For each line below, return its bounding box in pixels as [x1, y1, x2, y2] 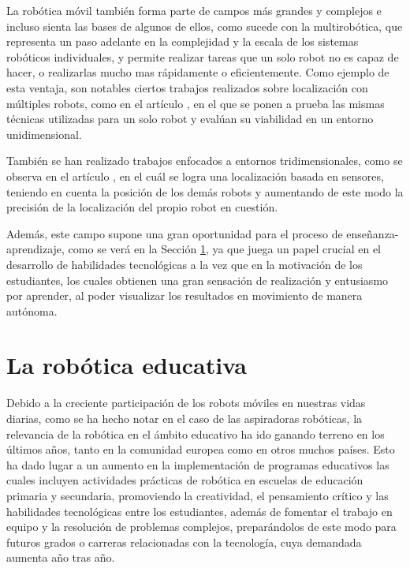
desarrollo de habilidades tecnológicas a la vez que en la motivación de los [6, 256, 363, 272]
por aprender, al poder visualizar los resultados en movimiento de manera [6, 287, 363, 304]
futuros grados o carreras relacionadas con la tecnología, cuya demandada [6, 533, 362, 550]
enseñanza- [346, 225, 399, 241]
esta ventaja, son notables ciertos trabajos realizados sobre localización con [6, 79, 368, 95]
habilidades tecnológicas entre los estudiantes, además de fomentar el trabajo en [6, 503, 393, 519]
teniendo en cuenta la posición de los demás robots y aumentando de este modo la [6, 183, 404, 200]
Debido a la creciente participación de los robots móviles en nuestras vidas [6, 394, 366, 411]
